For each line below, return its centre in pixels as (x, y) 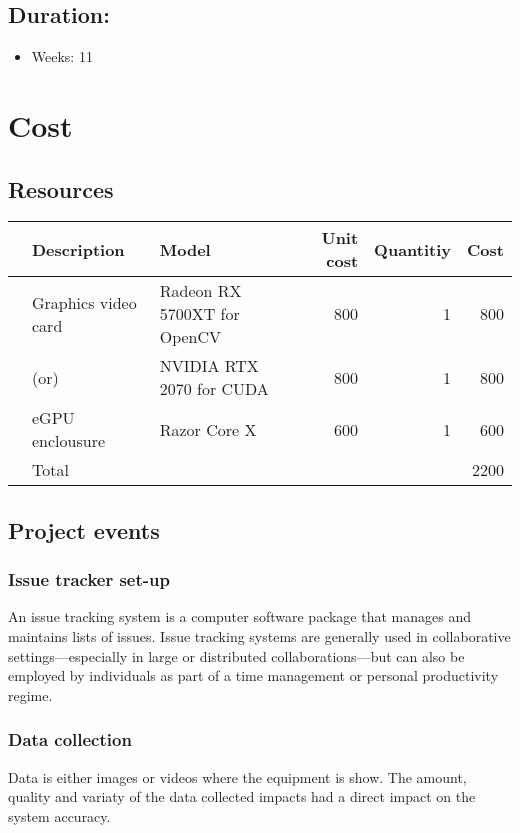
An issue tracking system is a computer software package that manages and (239, 616)
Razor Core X (208, 429)
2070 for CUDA (214, 389)
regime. (30, 694)
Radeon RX (200, 291)
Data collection (70, 739)
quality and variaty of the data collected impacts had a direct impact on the (242, 796)
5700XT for (199, 314)
